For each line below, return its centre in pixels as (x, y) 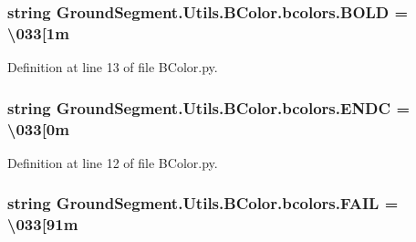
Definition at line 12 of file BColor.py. (113, 162)
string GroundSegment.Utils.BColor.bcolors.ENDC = (209, 107)
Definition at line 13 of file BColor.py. (113, 67)
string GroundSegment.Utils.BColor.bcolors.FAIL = (203, 203)
